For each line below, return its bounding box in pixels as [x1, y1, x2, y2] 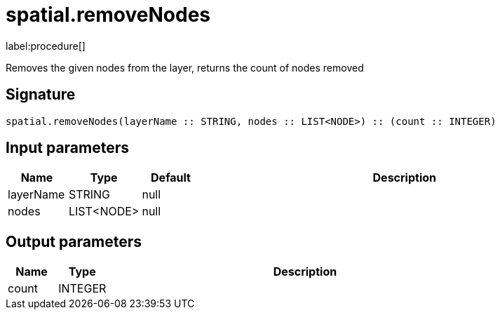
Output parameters [6, 232, 142, 250]
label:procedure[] [6, 39, 86, 52]
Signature [6, 86, 76, 104]
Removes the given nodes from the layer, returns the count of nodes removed [6, 61, 364, 74]
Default [151, 170, 191, 185]
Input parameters [6, 139, 130, 157]
